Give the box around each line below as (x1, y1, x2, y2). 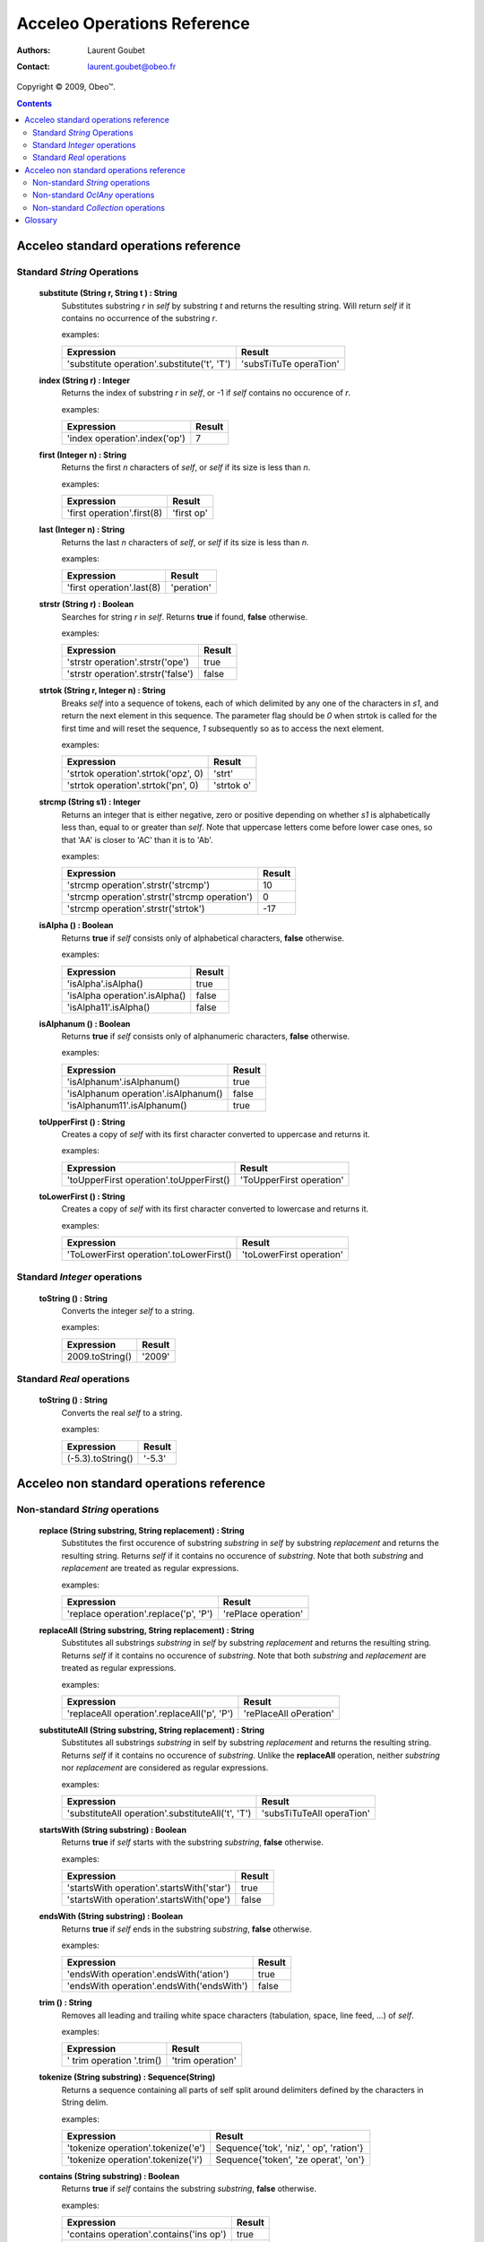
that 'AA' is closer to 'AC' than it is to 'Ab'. (61, 834, 214, 845)
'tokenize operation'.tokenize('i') (66, 2153, 203, 2166)
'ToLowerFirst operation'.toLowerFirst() (66, 1248, 232, 1261)
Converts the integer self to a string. (61, 1306, 195, 1316)
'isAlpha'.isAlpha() (66, 978, 143, 990)
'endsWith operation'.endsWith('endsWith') (66, 1980, 248, 1993)
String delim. (61, 2097, 108, 2107)
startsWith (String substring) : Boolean (39, 1824, 187, 1835)
